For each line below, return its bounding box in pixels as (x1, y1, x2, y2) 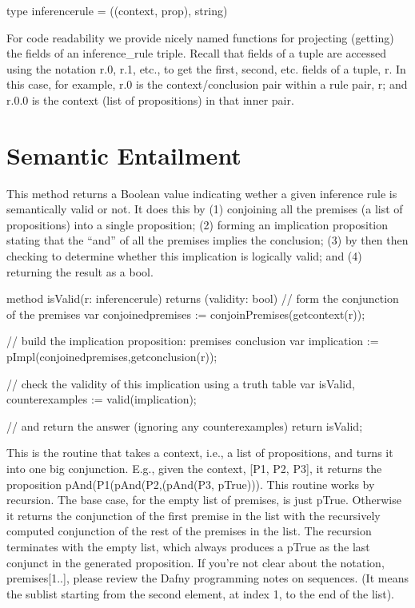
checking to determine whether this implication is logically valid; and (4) (6, 248, 362, 264)
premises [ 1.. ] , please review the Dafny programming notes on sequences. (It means (6, 570, 409, 586)
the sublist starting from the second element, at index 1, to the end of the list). (6, 585, 395, 602)
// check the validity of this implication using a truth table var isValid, (6, 375, 355, 391)
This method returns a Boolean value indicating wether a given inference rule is (6, 185, 397, 201)
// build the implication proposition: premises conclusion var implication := (6, 332, 379, 349)
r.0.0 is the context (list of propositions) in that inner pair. (6, 91, 294, 108)
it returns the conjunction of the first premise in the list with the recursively (6, 507, 381, 523)
